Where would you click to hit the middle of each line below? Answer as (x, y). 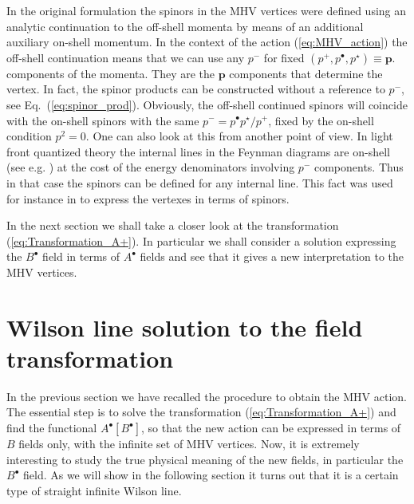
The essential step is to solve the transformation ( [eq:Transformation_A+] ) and (201, 412)
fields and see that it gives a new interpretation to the (272, 256)
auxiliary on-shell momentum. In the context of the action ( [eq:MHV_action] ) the (207, 42)
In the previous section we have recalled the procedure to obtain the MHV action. (207, 396)
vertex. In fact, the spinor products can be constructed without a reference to (196, 89)
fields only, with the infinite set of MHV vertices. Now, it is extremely (189, 443)
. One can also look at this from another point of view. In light (239, 136)
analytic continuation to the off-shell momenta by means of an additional (185, 26)
